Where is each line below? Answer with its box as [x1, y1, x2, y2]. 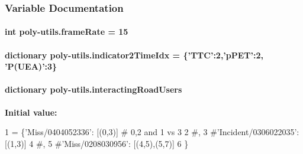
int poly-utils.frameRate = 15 [5, 25, 128, 38]
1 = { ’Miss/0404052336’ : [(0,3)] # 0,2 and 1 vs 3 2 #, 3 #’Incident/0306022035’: [5, 126, 299, 138]
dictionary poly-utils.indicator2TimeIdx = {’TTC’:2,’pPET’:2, [5, 48, 264, 61]
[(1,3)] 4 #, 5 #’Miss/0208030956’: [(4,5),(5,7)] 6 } [5, 137, 189, 149]
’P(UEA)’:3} [5, 60, 57, 73]
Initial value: [5, 106, 57, 118]
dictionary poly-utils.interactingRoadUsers [5, 83, 182, 96]
